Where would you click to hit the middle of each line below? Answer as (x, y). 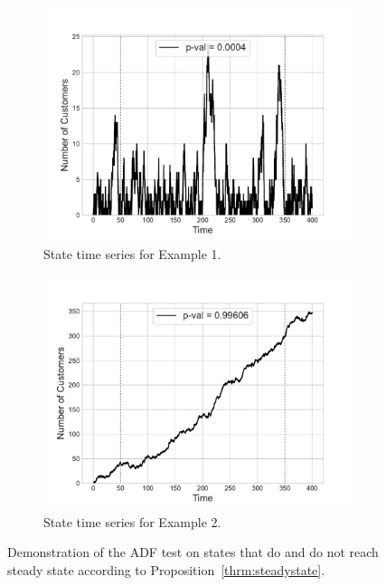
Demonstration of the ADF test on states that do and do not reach (193, 552)
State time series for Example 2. (132, 521)
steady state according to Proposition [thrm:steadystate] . (166, 569)
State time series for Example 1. (132, 253)
